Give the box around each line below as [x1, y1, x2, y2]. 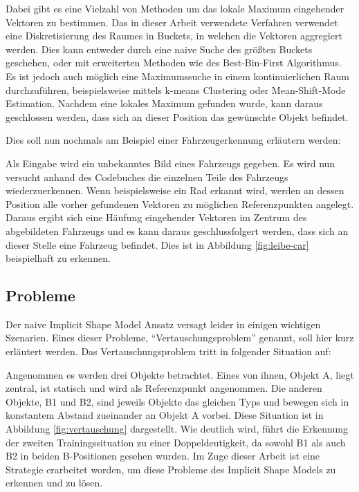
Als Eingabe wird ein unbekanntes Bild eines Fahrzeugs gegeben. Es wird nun [6, 155, 335, 170]
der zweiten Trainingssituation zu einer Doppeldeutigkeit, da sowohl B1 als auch [6, 435, 346, 449]
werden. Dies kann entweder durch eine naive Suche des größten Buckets [6, 41, 313, 56]
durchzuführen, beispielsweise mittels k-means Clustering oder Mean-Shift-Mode [6, 82, 346, 97]
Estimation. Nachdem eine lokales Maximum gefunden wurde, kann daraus [6, 96, 323, 111]
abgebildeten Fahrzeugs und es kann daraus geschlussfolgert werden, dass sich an [6, 223, 349, 238]
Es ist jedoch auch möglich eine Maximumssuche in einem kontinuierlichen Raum [6, 68, 349, 83]
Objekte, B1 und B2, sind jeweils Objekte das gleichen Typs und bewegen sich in [6, 394, 349, 408]
